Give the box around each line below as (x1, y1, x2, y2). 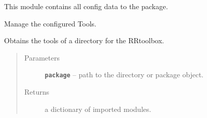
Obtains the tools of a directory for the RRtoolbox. (4, 35, 164, 46)
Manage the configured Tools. (4, 18, 96, 28)
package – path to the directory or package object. (44, 69, 203, 80)
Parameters (24, 52, 60, 63)
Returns (24, 86, 49, 97)
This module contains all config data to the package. (4, 1, 168, 11)
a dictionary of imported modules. (44, 103, 151, 114)
